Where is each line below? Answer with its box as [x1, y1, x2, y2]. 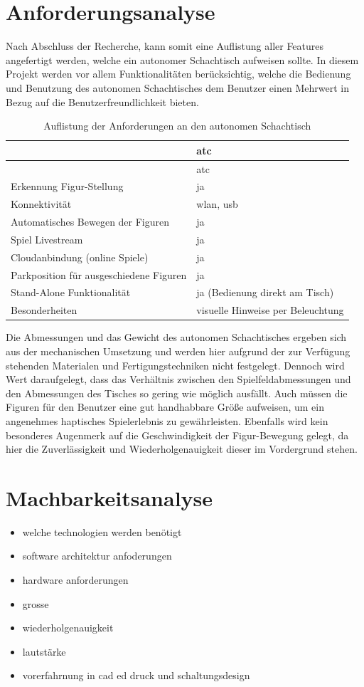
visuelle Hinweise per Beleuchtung [196, 303, 344, 318]
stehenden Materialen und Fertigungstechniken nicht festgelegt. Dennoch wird [6, 357, 345, 372]
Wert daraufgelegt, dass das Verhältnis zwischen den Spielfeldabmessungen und [6, 372, 351, 387]
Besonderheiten [11, 303, 77, 318]
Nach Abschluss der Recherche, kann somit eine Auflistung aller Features [6, 38, 324, 53]
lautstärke [22, 644, 66, 659]
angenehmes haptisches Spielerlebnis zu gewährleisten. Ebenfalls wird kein [6, 413, 328, 428]
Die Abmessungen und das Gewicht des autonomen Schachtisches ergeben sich [6, 330, 347, 345]
